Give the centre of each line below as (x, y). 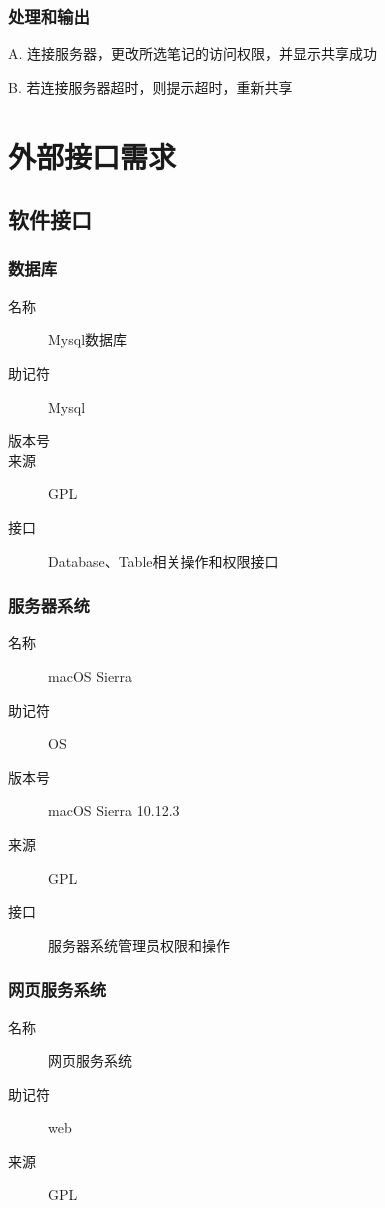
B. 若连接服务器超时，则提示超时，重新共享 (150, 86)
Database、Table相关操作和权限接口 (163, 560)
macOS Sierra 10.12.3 (114, 810)
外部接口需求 (92, 155)
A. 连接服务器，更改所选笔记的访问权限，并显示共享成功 (193, 53)
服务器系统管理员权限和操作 (139, 944)
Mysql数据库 (88, 339)
